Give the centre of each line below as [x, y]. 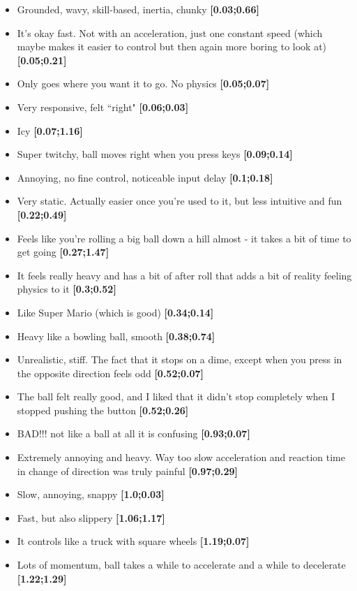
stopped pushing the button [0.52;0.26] [103, 410]
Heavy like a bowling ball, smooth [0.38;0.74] [116, 336]
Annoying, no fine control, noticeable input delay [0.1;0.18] [145, 177]
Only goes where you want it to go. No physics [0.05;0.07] [143, 83]
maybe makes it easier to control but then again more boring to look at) [172, 46]
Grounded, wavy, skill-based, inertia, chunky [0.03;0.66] [138, 9]
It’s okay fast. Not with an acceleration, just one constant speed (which [170, 32]
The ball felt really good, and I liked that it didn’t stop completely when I [176, 396]
